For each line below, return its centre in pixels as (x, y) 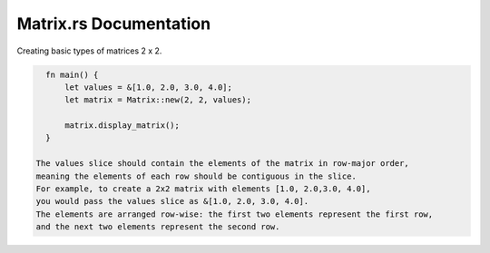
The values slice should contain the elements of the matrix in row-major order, (223, 164)
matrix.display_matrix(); (122, 126)
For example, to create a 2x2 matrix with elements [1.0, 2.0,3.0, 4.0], (203, 189)
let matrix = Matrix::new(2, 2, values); (158, 100)
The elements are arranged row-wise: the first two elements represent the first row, (235, 214)
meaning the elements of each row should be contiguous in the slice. (196, 176)
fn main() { (72, 74)
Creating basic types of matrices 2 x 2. (89, 51)
